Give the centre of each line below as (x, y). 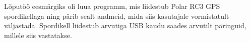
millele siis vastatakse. (38, 35)
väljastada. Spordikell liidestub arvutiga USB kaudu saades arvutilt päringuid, (125, 25)
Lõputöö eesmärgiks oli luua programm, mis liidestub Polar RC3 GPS (112, 6)
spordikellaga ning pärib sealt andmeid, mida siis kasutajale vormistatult (117, 16)
